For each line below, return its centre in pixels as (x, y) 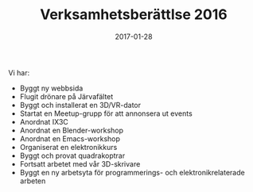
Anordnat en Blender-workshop (72, 130)
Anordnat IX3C (44, 121)
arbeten (33, 181)
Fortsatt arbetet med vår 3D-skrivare (80, 163)
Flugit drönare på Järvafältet (66, 96)
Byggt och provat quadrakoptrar (72, 156)
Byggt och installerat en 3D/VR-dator (80, 105)
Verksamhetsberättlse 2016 (134, 15)
